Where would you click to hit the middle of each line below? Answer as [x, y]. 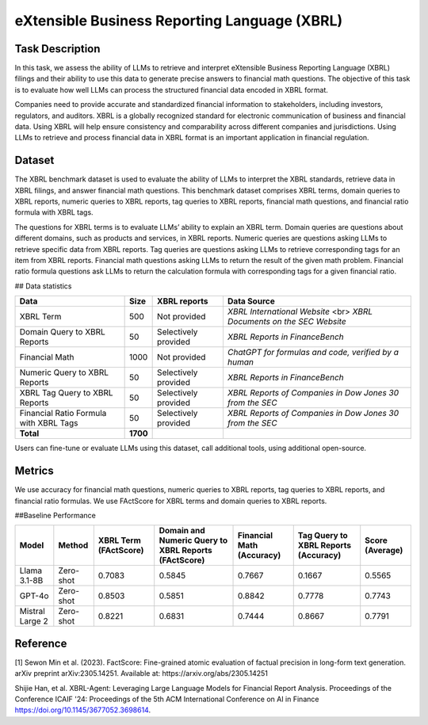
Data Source [251, 301]
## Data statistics [43, 286]
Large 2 [34, 621]
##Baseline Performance [55, 515]
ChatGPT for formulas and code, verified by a [313, 353]
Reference [41, 643]
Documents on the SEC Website [287, 322]
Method [73, 545]
